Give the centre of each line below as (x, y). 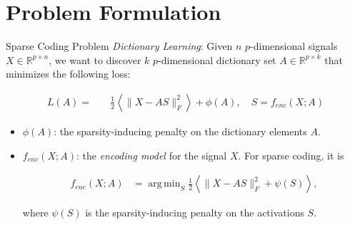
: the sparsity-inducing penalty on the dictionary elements (180, 131)
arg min (164, 184)
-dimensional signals (294, 46)
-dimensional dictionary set (217, 59)
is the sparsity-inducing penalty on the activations (195, 213)
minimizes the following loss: (68, 74)
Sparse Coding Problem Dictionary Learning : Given (119, 46)
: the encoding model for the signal (151, 155)
